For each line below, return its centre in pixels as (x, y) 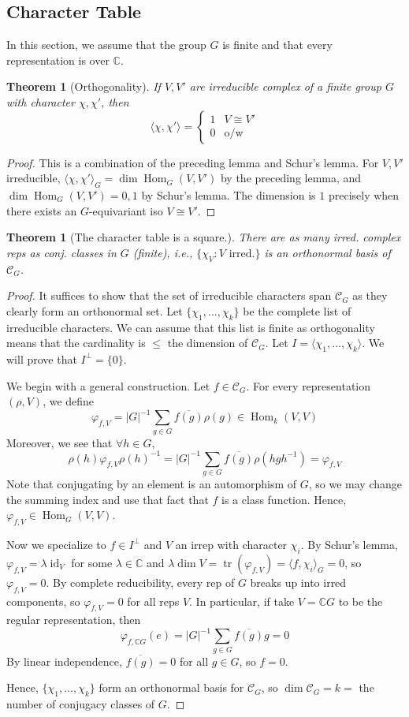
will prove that (42, 358)
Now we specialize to (56, 544)
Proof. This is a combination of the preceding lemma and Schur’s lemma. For (193, 162)
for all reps (153, 601)
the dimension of (208, 343)
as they (370, 295)
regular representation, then (74, 620)
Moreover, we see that (59, 442)
